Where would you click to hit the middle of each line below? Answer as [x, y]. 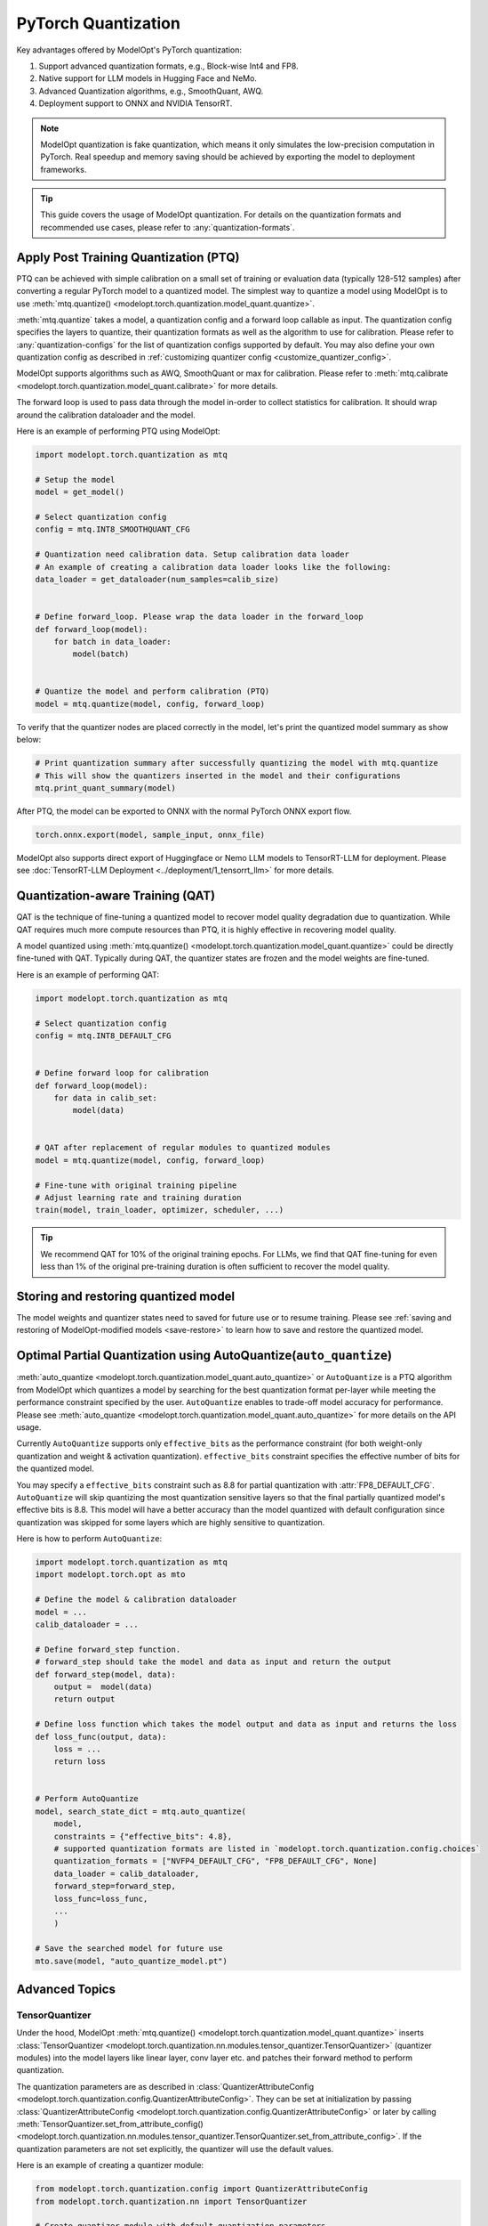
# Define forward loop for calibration [122, 1073]
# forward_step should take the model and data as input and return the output [213, 1662]
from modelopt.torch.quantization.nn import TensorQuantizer [171, 2201]
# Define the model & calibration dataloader [136, 1600]
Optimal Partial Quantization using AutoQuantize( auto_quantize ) [204, 1356]
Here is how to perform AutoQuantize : [89, 1539]
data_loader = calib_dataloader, [127, 1873]
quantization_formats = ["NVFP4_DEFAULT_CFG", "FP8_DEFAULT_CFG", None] [216, 1861]
